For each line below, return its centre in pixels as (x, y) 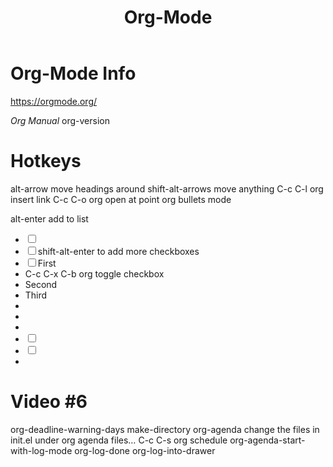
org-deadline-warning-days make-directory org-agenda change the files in (165, 429)
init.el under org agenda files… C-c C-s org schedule (119, 440)
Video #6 (49, 402)
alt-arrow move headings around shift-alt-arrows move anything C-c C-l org (167, 188)
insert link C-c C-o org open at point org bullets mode (121, 199)
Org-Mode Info (73, 73)
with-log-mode (41, 450)
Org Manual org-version (60, 120)
